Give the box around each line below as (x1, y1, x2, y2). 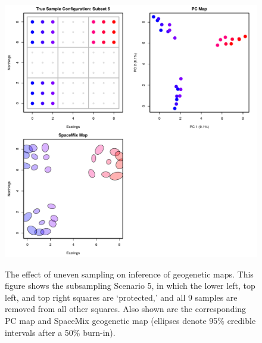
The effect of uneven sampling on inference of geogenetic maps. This (5, 267, 254, 280)
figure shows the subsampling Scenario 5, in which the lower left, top (5, 279, 255, 292)
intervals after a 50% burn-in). (5, 326, 116, 338)
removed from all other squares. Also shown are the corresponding (5, 303, 247, 315)
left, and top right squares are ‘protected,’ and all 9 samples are (5, 291, 238, 303)
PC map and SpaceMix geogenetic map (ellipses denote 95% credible (5, 314, 256, 326)
